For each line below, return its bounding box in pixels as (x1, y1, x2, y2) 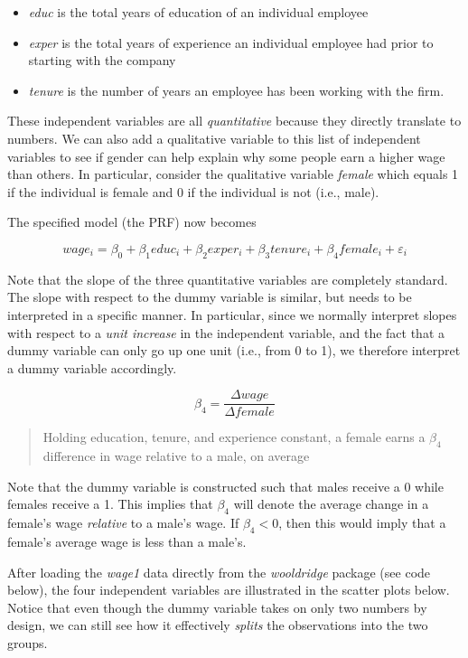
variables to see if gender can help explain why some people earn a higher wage (7, 146, 445, 165)
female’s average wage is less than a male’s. (7, 531, 247, 550)
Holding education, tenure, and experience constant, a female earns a (42, 428, 426, 446)
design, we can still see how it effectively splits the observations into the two (7, 616, 428, 634)
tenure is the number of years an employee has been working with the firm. (28, 80, 445, 99)
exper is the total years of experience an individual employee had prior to (28, 33, 434, 52)
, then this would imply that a (278, 513, 446, 532)
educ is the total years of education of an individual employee (28, 3, 369, 21)
